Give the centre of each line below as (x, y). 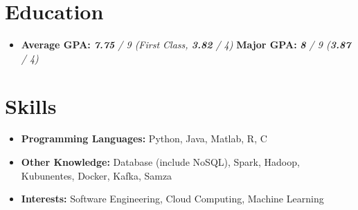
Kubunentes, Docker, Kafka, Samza (97, 175)
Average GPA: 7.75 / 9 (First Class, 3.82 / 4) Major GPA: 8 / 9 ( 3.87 (186, 45)
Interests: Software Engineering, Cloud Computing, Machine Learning (172, 199)
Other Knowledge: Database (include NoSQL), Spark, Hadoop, (160, 162)
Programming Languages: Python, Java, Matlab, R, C (144, 139)
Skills (31, 105)
